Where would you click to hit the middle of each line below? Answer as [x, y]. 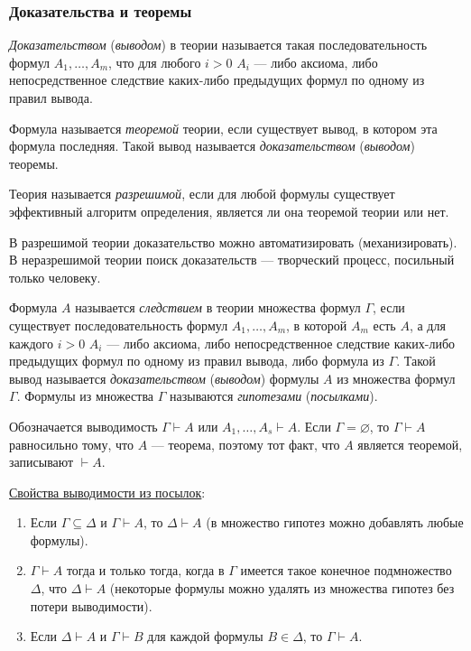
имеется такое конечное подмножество [346, 570]
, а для [427, 325]
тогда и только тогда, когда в [145, 570]
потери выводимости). [91, 605]
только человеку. [55, 277]
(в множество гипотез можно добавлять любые [335, 522]
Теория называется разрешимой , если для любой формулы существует [202, 194]
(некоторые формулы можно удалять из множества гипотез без [282, 588]
